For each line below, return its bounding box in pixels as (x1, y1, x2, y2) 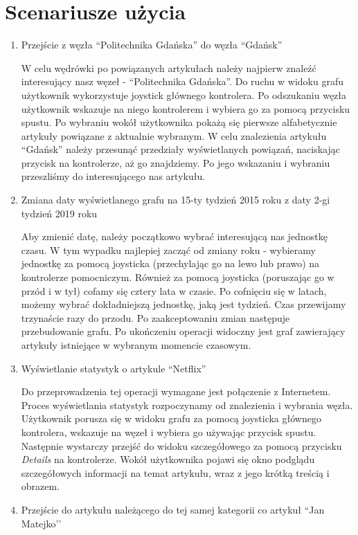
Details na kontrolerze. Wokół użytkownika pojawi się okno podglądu (21, 452, 315, 466)
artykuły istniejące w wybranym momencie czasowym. (21, 338, 251, 352)
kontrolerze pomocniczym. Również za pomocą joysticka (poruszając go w (21, 270, 334, 284)
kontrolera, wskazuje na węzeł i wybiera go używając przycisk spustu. (21, 424, 316, 439)
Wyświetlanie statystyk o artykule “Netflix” (21, 361, 206, 375)
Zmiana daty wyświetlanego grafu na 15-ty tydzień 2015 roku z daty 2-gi (21, 192, 330, 207)
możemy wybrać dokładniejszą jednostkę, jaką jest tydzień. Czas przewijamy (21, 297, 346, 311)
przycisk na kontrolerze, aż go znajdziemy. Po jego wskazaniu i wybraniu (21, 155, 330, 170)
